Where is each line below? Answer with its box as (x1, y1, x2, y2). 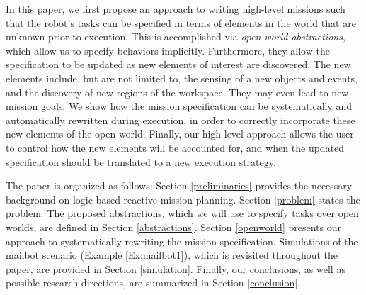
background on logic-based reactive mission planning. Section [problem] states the (6, 191, 360, 206)
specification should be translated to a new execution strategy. (6, 154, 276, 169)
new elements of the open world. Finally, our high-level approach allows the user (6, 126, 354, 141)
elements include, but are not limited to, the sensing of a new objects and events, (6, 70, 358, 85)
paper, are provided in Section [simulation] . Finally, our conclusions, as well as (6, 261, 345, 276)
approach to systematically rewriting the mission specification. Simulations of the (6, 233, 358, 248)
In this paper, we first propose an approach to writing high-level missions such (6, 1, 345, 16)
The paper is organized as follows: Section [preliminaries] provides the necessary (6, 178, 353, 193)
